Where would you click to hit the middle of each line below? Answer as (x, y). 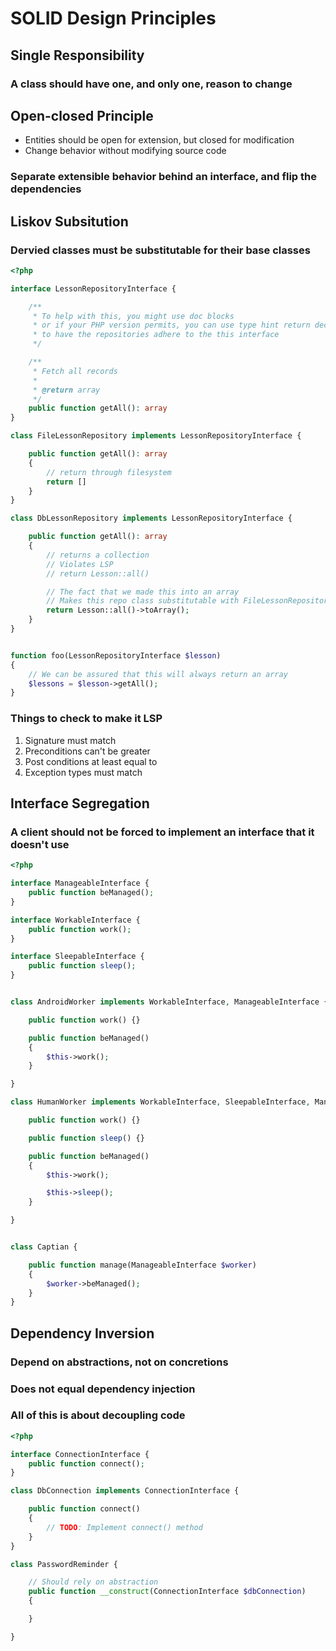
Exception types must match (83, 772)
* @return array (66, 390)
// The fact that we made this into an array (143, 592)
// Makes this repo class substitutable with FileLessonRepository (189, 601)
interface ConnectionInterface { (80, 1454)
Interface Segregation (80, 803)
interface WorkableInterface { (75, 920)
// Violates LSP (80, 564)
